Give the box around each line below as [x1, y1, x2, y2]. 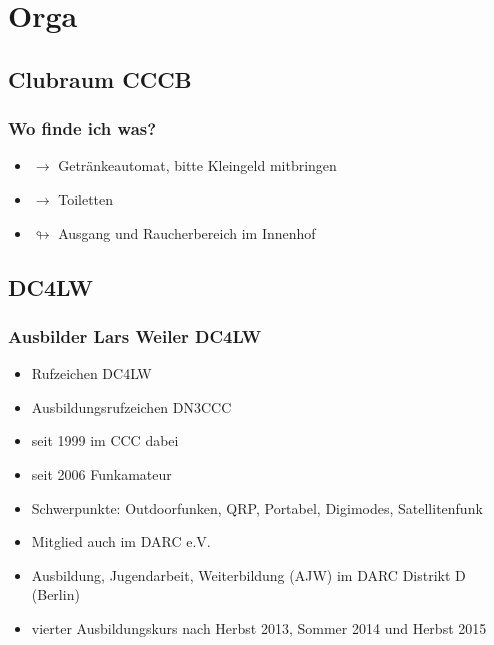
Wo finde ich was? [8, 116, 157, 141]
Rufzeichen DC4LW [31, 363, 152, 384]
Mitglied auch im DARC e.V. [31, 531, 211, 552]
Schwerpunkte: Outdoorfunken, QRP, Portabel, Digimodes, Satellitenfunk [31, 497, 483, 518]
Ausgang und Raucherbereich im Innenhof [58, 222, 316, 243]
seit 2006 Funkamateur [31, 463, 172, 484]
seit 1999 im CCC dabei [31, 430, 179, 451]
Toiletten [58, 188, 114, 209]
